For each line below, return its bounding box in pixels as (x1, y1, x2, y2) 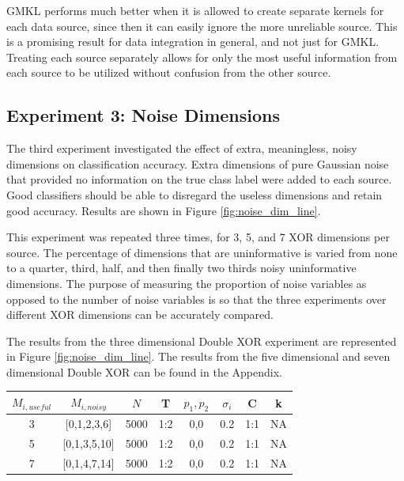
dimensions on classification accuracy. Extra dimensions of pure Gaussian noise (6, 155, 389, 172)
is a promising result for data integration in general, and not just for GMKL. (6, 33, 379, 50)
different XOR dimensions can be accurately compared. (6, 306, 274, 323)
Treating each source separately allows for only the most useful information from (6, 48, 398, 65)
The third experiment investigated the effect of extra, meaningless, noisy (6, 140, 357, 157)
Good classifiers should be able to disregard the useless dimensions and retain (6, 186, 383, 203)
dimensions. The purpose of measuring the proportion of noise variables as (6, 275, 367, 291)
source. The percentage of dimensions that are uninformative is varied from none (6, 244, 398, 260)
